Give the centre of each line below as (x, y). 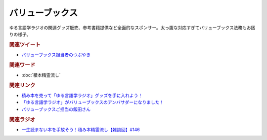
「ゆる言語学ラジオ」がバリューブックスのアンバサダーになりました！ (93, 102)
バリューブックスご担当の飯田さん (56, 109)
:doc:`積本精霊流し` (41, 75)
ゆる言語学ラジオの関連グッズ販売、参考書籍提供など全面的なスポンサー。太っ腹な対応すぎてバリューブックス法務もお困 (132, 28)
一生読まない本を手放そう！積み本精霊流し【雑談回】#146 (81, 129)
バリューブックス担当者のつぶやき (56, 55)
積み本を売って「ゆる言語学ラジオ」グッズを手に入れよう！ (82, 96)
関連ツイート (25, 44)
